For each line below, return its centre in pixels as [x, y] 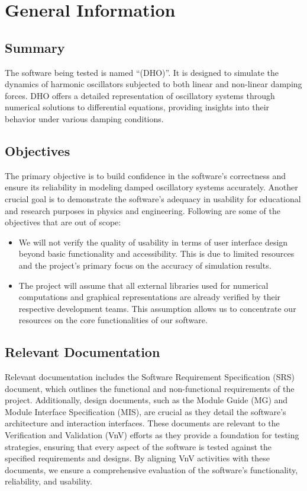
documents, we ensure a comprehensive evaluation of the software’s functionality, [151, 469]
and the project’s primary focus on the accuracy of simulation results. [145, 265]
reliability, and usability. [49, 481]
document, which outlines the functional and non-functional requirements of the [150, 388]
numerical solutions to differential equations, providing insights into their [137, 107]
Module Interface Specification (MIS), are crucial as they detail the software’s [146, 411]
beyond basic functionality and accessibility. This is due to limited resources [156, 254]
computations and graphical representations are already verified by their [150, 297]
